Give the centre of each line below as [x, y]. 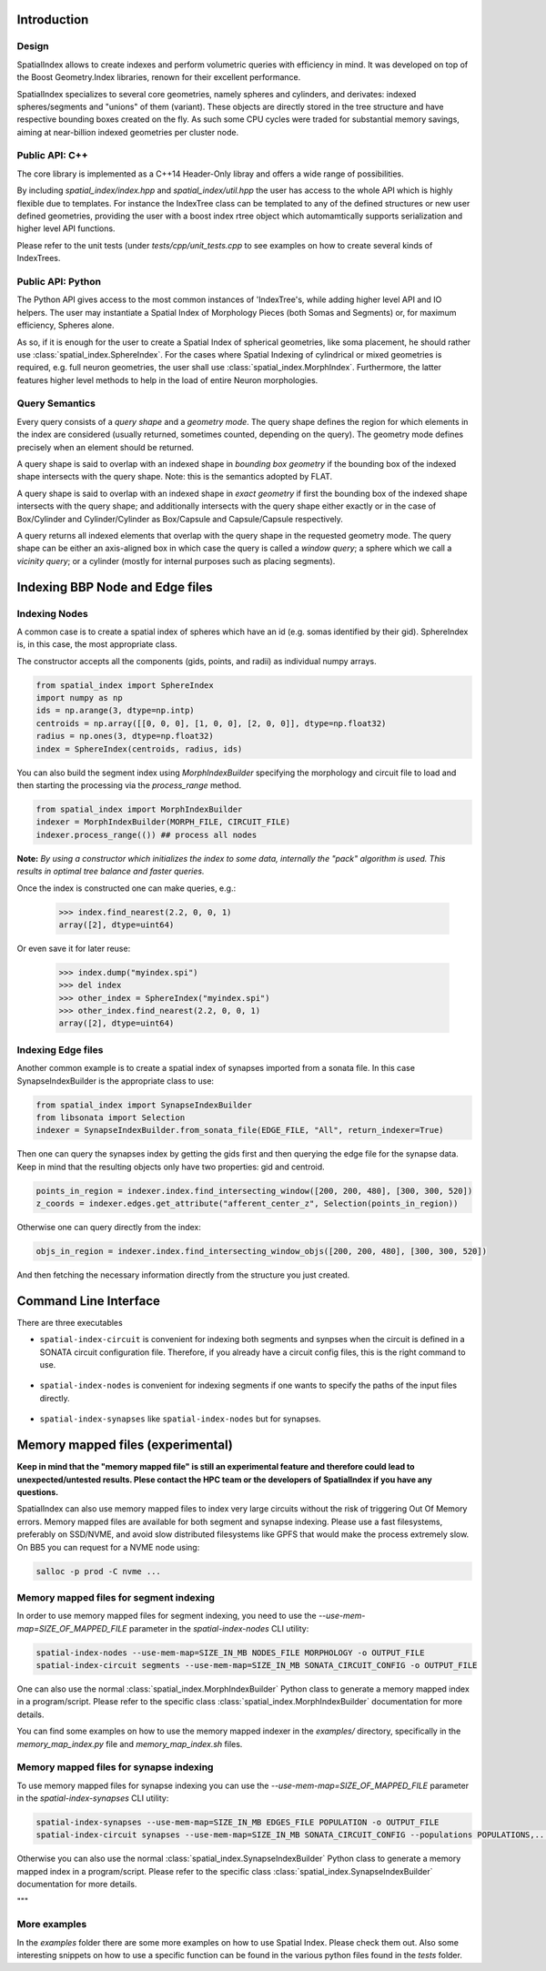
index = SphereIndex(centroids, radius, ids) [139, 749]
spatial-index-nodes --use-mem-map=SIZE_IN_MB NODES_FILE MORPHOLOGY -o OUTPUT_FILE [230, 1653]
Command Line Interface [89, 1301]
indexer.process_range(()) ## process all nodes [147, 834]
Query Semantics [56, 403]
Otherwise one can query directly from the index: [109, 1228]
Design [33, 46]
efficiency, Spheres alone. [66, 325]
